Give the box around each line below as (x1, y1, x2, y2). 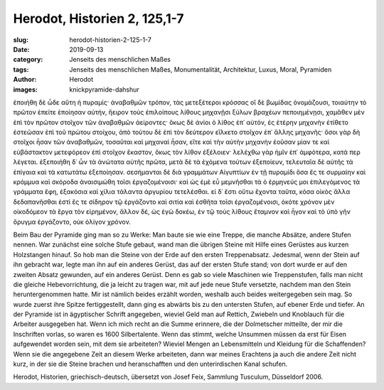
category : (13, 55, 43, 64)
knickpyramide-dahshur (69, 85, 140, 94)
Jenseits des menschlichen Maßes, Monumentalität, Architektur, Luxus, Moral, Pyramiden (69, 65, 332, 74)
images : (13, 85, 38, 94)
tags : (13, 65, 29, 74)
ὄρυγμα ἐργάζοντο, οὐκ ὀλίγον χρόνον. (13, 217, 132, 226)
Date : (13, 45, 30, 53)
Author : (13, 75, 37, 84)
